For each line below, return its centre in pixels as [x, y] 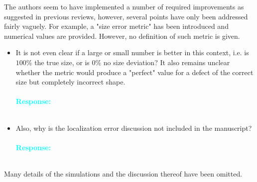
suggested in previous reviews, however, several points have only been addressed [126, 16]
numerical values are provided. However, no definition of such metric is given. [122, 36]
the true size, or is [62, 62]
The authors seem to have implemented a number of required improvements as [124, 6]
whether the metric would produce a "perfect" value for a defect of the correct [134, 72]
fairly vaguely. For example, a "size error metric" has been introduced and [116, 26]
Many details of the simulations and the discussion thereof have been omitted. [123, 173]
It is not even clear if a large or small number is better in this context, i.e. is [132, 52]
